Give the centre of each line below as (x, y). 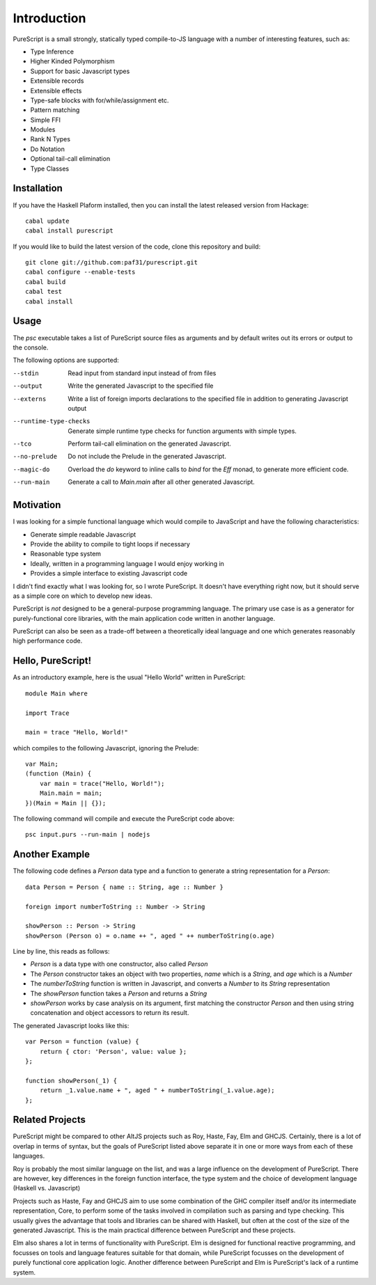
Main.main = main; (71, 793)
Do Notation (48, 149)
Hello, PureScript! (52, 661)
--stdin (26, 373)
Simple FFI (45, 120)
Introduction (49, 18)
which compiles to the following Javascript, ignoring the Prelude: (106, 748)
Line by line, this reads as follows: (61, 952)
